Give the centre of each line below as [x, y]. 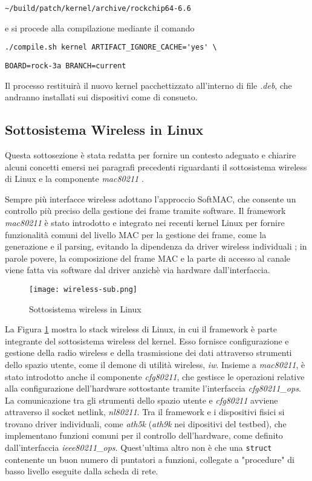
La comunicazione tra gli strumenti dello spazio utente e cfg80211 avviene [141, 400]
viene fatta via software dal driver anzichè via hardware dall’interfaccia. [138, 270]
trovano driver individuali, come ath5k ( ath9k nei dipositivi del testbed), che [146, 423]
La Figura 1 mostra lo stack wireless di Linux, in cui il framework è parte [141, 329]
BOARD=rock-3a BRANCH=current [66, 66]
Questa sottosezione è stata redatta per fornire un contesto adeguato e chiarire [151, 154]
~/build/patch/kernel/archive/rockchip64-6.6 [98, 8]
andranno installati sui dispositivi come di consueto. [101, 97]
